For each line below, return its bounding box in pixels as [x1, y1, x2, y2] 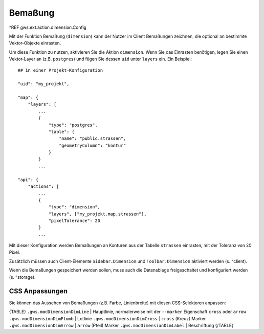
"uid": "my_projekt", [18, 81, 69, 87]
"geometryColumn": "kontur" [59, 142, 127, 148]
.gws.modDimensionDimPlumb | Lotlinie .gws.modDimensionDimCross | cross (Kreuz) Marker [9, 315, 206, 321]
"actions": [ [27, 184, 59, 189]
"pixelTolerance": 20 [48, 218, 100, 223]
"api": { [18, 177, 39, 182]
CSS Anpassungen [9, 287, 68, 295]
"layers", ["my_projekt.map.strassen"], [48, 211, 147, 217]
